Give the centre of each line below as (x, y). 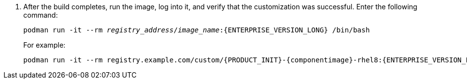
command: (41, 15)
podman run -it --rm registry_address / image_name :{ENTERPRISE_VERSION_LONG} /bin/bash (197, 30)
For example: (45, 45)
